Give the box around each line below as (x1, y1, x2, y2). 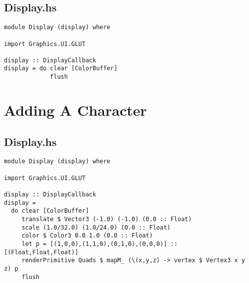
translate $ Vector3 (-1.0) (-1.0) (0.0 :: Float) (21, 215, 192, 223)
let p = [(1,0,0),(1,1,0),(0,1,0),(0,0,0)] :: (21, 240, 178, 247)
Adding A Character (4, 99, 147, 120)
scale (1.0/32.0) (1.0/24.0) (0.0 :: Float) (21, 224, 171, 231)
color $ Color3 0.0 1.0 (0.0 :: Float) (21, 232, 153, 239)
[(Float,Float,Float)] (4, 248, 79, 256)
